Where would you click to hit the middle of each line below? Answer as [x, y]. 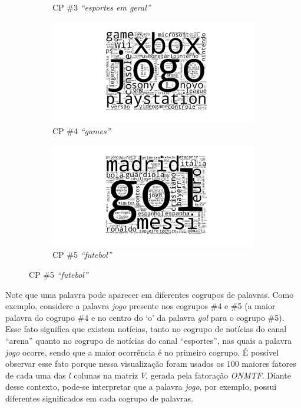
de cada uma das [36, 375]
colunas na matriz [106, 375]
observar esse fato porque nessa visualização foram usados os [115, 364]
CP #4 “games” [82, 131]
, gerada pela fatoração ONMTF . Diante [218, 375]
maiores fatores [269, 364]
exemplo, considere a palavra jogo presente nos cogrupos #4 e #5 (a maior [140, 306]
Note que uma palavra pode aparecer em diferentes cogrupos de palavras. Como [150, 294]
